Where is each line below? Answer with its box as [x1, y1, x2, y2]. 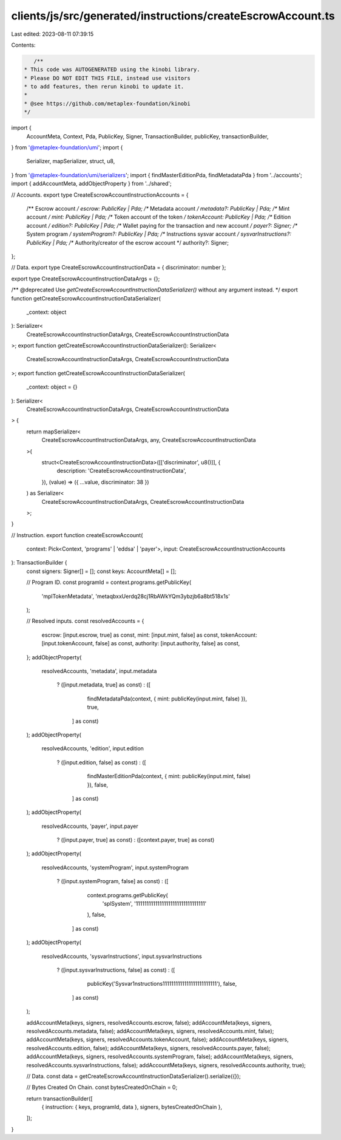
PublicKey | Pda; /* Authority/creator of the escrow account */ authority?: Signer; [26, 239, 229, 246]
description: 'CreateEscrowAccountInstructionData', [56, 467, 186, 475]
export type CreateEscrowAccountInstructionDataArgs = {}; [11, 275, 160, 282]
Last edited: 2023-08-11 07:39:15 [11, 30, 94, 38]
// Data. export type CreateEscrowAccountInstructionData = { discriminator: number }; [11, 264, 226, 271]
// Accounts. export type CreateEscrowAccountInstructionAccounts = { [11, 191, 189, 198]
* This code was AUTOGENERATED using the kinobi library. [24, 66, 200, 73]
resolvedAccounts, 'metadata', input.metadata [41, 668, 157, 674]
